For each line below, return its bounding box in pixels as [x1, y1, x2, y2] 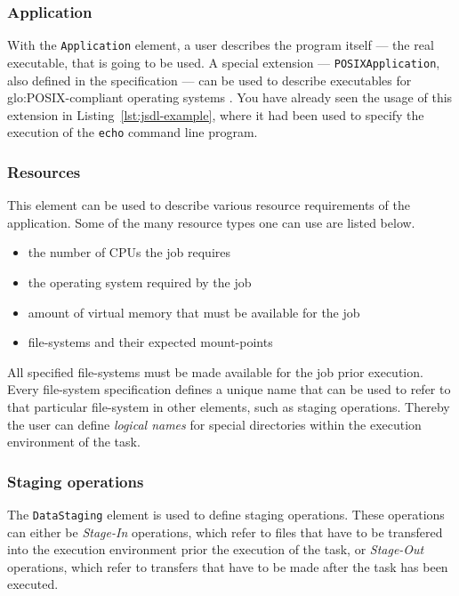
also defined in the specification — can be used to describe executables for [7, 70, 412, 89]
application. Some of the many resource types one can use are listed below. [7, 213, 415, 231]
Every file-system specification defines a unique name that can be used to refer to [7, 380, 451, 399]
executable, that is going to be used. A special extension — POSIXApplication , [7, 52, 440, 71]
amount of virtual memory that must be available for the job [28, 302, 360, 321]
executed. [7, 575, 59, 593]
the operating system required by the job [28, 272, 252, 291]
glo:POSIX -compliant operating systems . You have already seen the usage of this [7, 88, 453, 107]
